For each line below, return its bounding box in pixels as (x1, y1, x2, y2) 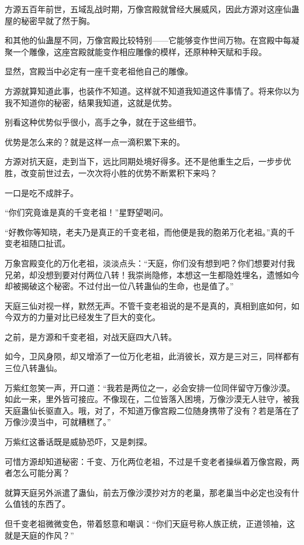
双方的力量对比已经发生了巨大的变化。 (12, 311, 160, 323)
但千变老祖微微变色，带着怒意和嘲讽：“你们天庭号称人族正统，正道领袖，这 (5, 517, 295, 529)
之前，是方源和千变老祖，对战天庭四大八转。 (5, 330, 177, 342)
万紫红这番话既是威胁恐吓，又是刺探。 (5, 436, 152, 448)
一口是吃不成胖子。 (5, 186, 78, 198)
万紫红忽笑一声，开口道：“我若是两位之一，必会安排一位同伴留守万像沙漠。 (5, 381, 295, 393)
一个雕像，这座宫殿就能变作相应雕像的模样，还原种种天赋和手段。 (12, 45, 267, 57)
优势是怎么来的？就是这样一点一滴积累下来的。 (5, 135, 185, 148)
